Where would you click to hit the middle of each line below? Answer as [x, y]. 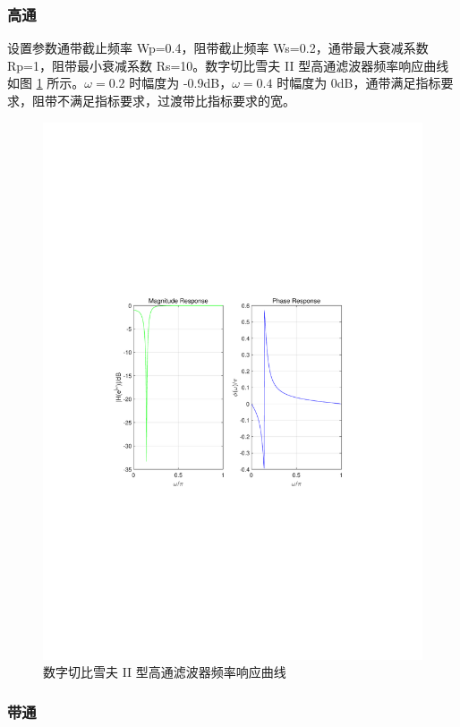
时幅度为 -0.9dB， [181, 83]
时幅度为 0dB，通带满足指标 [359, 83]
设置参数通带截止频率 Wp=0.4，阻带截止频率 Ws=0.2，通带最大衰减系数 [218, 48]
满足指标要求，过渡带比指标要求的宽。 [182, 100]
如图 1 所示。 [46, 83]
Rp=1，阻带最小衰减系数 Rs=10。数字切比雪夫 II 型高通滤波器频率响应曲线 [228, 65]
